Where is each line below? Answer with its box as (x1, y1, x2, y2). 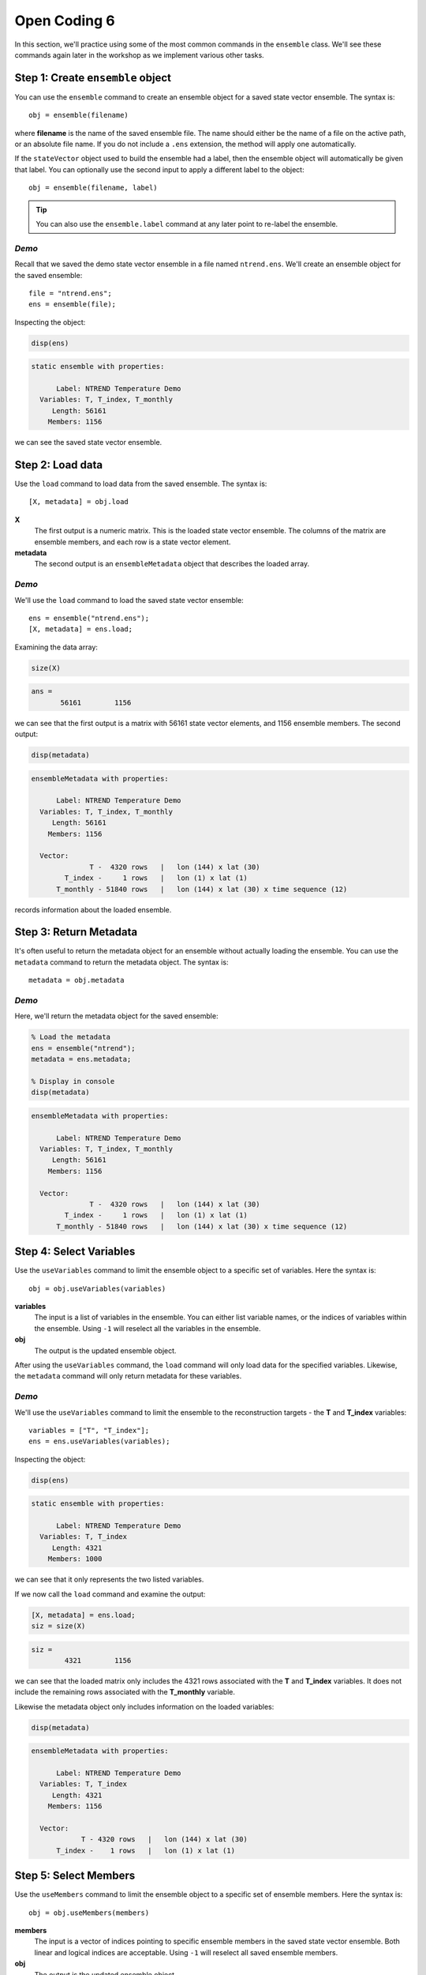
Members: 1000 (47, 1555, 103, 1563)
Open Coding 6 (14, 12, 116, 29)
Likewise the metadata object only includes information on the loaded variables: (14, 1702, 275, 1711)
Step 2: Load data (14, 458, 103, 472)
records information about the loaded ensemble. (14, 905, 172, 914)
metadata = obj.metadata (28, 976, 125, 985)
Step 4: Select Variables (14, 1245, 136, 1258)
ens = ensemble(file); (28, 300, 117, 309)
